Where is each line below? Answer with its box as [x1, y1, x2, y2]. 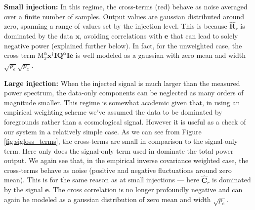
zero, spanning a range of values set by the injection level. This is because [4, 21, 227, 31]
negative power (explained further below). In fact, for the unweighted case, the [4, 40, 242, 50]
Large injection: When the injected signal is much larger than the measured [4, 78, 240, 88]
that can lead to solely [170, 31, 238, 41]
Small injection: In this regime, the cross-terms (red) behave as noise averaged [4, 1, 248, 11]
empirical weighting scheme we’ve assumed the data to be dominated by [4, 107, 222, 117]
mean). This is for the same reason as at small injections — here [4, 174, 199, 185]
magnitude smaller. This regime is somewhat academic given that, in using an [4, 97, 240, 107]
